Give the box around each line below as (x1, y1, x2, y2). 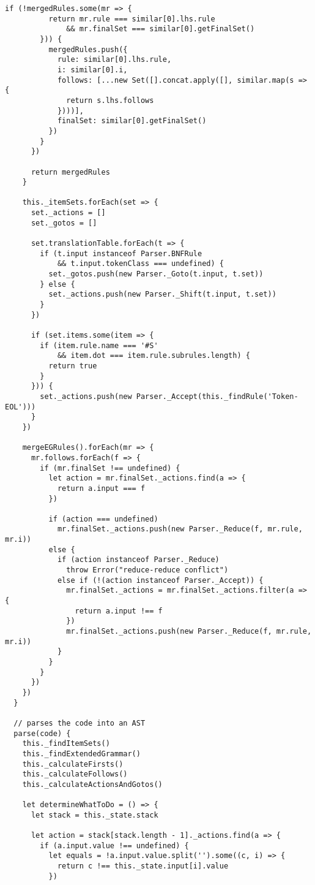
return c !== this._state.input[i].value (57, 862, 229, 871)
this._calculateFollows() (22, 770, 128, 779)
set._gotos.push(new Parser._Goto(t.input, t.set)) (48, 270, 264, 279)
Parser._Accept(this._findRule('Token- (136, 392, 298, 401)
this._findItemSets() (22, 739, 110, 748)
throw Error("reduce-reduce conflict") (66, 566, 229, 575)
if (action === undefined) (48, 514, 158, 523)
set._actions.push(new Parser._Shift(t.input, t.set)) (48, 290, 276, 299)
